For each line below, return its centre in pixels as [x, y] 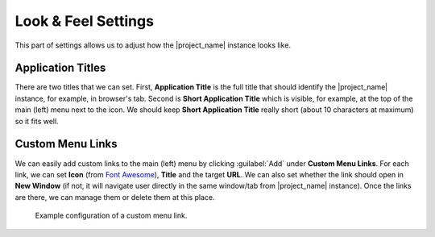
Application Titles [60, 68]
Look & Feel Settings [85, 21]
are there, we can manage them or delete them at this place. [115, 197]
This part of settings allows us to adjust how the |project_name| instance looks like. [153, 45]
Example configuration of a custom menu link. [111, 216]
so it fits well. [37, 121]
